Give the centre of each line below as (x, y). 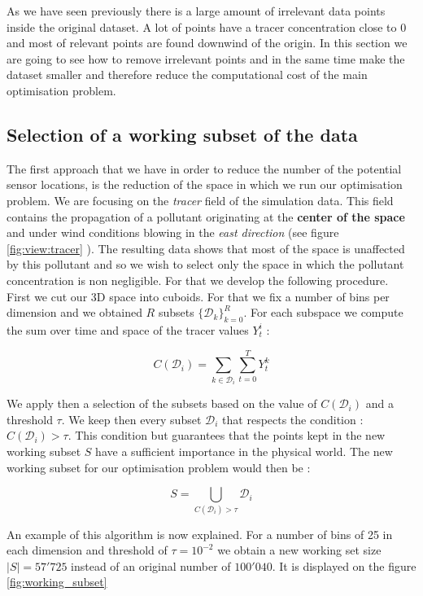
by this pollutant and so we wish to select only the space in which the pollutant (205, 264)
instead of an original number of (151, 565)
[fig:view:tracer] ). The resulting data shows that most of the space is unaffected (206, 248)
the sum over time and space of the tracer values (128, 329)
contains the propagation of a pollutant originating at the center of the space (206, 216)
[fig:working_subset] (57, 582)
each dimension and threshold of (87, 550)
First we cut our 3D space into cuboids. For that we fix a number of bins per (198, 296)
